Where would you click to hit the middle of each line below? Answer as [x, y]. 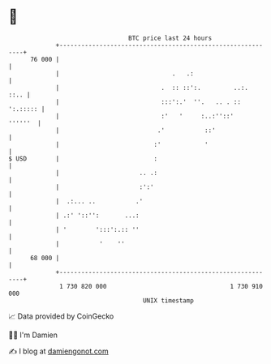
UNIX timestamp [168, 300]
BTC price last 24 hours [170, 38]
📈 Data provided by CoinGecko [61, 316]
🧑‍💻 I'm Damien [33, 335]
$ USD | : [83, 158]
